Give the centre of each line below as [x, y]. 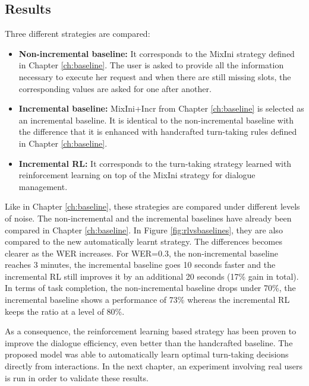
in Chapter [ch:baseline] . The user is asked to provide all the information [151, 65]
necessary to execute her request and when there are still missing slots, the [155, 76]
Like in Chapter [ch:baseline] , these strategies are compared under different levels [152, 206]
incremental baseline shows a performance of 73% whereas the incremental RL [147, 300]
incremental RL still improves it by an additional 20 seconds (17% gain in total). [152, 276]
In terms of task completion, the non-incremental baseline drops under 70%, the [150, 288]
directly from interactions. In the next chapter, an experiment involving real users [154, 366]
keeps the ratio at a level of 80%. [65, 311]
